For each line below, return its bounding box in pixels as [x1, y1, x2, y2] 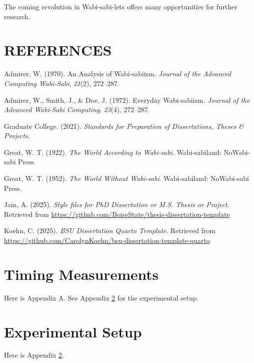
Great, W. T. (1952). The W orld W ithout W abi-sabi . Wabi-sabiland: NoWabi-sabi [4, 173, 249, 183]
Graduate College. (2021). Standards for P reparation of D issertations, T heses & [4, 121, 244, 131]
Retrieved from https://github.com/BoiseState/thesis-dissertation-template [4, 209, 230, 219]
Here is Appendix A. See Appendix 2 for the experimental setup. [4, 292, 199, 302]
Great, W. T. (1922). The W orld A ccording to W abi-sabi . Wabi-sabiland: [4, 147, 222, 157]
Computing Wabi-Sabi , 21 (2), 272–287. [4, 78, 120, 88]
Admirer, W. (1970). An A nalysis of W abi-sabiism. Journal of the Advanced [4, 68, 231, 79]
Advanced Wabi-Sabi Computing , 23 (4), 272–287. [4, 104, 150, 115]
